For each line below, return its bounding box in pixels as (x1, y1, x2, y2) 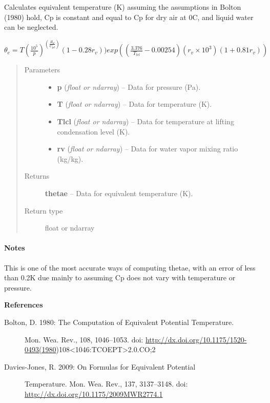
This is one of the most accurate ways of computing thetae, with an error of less (4, 262, 256, 273)
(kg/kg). (57, 153, 84, 164)
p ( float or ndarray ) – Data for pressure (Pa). (57, 81, 201, 92)
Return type (24, 205, 63, 216)
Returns (24, 170, 50, 181)
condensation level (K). (57, 126, 130, 137)
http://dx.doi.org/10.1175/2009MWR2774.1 (25, 388, 163, 399)
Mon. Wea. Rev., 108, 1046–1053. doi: (25, 334, 143, 344)
